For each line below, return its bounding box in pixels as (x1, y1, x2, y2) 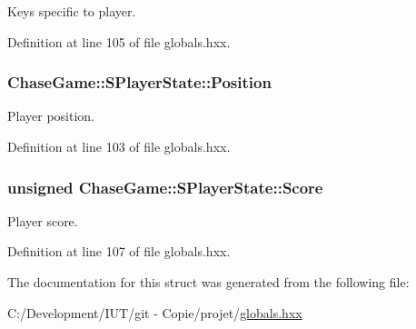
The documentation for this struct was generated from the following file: (7, 273, 410, 291)
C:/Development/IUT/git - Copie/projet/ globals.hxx (7, 303, 302, 322)
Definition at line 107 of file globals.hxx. (7, 242, 231, 261)
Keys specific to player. (7, 2, 136, 20)
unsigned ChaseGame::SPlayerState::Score (7, 175, 323, 198)
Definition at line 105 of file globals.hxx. (7, 32, 231, 51)
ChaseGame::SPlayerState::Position (7, 71, 272, 94)
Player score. (7, 211, 78, 230)
